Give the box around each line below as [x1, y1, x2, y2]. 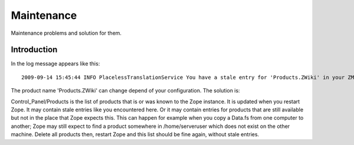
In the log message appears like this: [11, 60, 100, 67]
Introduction [11, 45, 58, 55]
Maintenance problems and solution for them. [11, 29, 122, 37]
